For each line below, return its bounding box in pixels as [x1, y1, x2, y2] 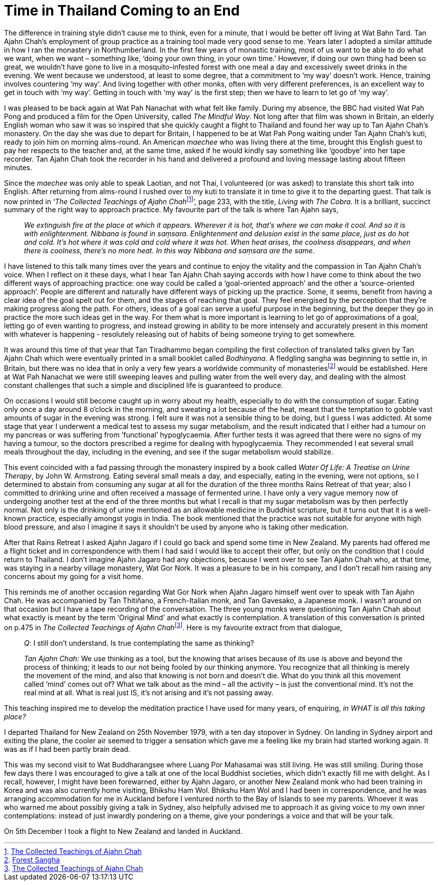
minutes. [4, 163, 32, 172]
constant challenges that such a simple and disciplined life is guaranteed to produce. [4, 381, 283, 390]
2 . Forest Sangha [4, 855, 60, 864]
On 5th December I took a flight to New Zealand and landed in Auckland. [4, 826, 242, 835]
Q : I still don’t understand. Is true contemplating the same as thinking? [24, 638, 254, 647]
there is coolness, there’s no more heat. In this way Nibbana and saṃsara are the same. [24, 246, 315, 255]
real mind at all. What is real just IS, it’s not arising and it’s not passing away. [24, 688, 273, 697]
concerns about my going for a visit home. [4, 572, 143, 581]
